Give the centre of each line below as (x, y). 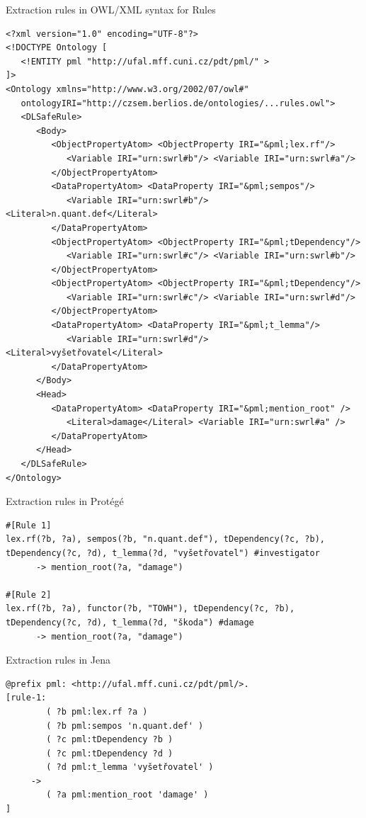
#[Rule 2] (29, 595)
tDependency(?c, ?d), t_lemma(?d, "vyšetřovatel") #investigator (163, 553)
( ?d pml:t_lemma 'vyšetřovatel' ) (130, 767)
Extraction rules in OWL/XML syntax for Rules (111, 9)
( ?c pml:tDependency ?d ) (110, 753)
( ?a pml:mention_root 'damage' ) (127, 795)
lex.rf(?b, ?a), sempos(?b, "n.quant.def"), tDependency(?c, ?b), (166, 539)
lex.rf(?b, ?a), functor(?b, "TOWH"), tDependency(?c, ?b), (150, 609)
